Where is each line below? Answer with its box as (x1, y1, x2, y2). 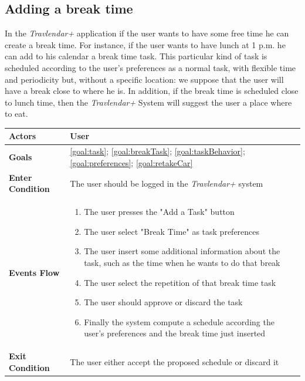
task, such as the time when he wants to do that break (84, 256, 280, 268)
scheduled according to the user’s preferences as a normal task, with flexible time (5, 61, 296, 73)
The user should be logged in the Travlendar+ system (70, 177, 263, 189)
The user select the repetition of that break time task (84, 276, 276, 288)
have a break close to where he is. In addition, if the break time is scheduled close (5, 85, 299, 97)
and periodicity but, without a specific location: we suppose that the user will (5, 73, 284, 85)
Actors (9, 130, 36, 142)
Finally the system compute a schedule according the (84, 315, 274, 328)
